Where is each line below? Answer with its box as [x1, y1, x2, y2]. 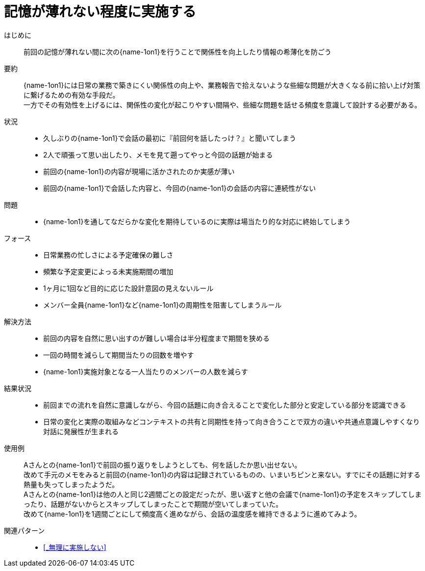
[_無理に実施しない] [43, 543, 106, 551]
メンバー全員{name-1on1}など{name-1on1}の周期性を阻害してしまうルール [43, 300, 282, 309]
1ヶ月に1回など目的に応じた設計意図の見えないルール [43, 284, 214, 292]
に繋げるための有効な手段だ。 [24, 90, 120, 99]
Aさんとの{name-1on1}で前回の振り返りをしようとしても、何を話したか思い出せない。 [24, 460, 301, 469]
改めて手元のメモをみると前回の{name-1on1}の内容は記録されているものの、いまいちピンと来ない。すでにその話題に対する [24, 470, 421, 479]
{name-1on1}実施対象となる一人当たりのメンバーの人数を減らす [43, 367, 248, 376]
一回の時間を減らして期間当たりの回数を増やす [43, 350, 194, 359]
